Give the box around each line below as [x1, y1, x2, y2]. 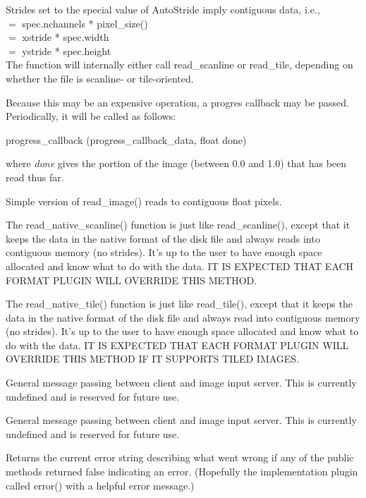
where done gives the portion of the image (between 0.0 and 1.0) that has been [6, 156, 347, 171]
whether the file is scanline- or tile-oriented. [6, 71, 194, 85]
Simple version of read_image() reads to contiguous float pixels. [6, 193, 282, 208]
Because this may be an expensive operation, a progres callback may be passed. [6, 95, 349, 109]
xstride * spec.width [22, 30, 109, 44]
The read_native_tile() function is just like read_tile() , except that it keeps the [6, 296, 353, 311]
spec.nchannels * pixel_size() [22, 16, 148, 30]
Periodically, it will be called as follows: [6, 109, 176, 123]
